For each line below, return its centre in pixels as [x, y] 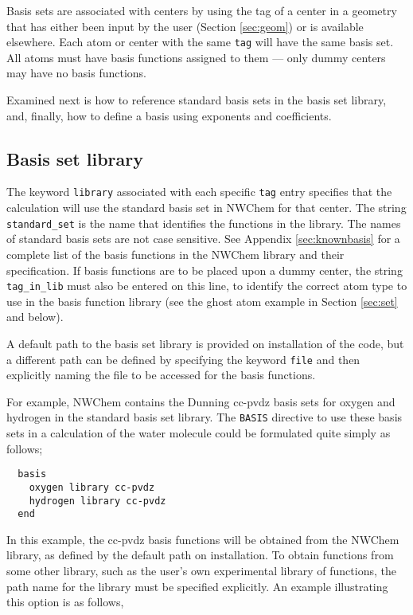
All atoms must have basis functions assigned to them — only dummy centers [196, 57]
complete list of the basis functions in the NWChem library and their [175, 254]
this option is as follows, [65, 602]
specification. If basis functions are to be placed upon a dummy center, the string [205, 270]
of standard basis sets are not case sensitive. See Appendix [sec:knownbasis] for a [203, 239]
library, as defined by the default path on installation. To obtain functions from [200, 555]
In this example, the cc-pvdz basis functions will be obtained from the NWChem [203, 539]
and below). [35, 317]
